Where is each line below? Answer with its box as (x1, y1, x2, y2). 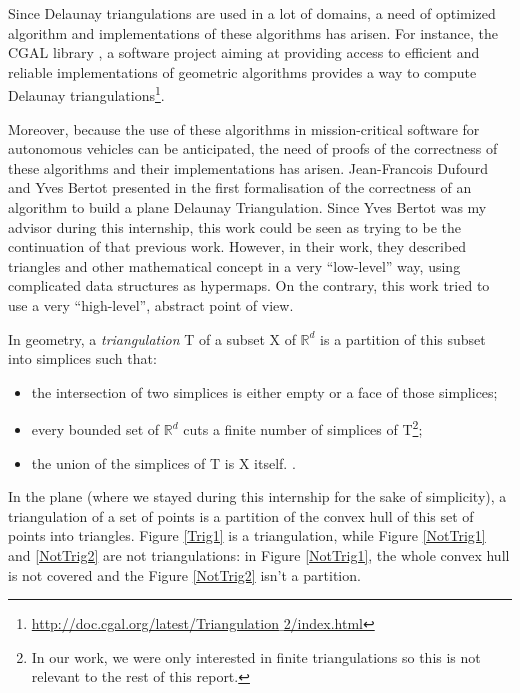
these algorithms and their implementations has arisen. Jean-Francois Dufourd (8, 157, 488, 178)
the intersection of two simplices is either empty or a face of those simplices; (31, 381, 498, 402)
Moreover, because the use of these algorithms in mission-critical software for (8, 118, 480, 139)
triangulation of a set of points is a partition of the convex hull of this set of (8, 505, 474, 526)
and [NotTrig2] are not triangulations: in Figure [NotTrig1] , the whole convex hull (8, 544, 510, 565)
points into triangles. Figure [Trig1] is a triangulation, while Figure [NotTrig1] (8, 525, 486, 546)
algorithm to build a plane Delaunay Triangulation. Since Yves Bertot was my (8, 197, 487, 217)
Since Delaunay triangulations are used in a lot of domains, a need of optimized (8, 3, 496, 23)
